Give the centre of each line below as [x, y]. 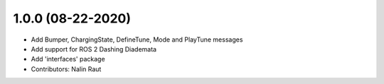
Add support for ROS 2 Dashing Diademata [94, 49]
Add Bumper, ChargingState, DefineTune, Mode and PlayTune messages [137, 40]
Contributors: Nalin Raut [66, 69]
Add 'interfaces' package [68, 59]
